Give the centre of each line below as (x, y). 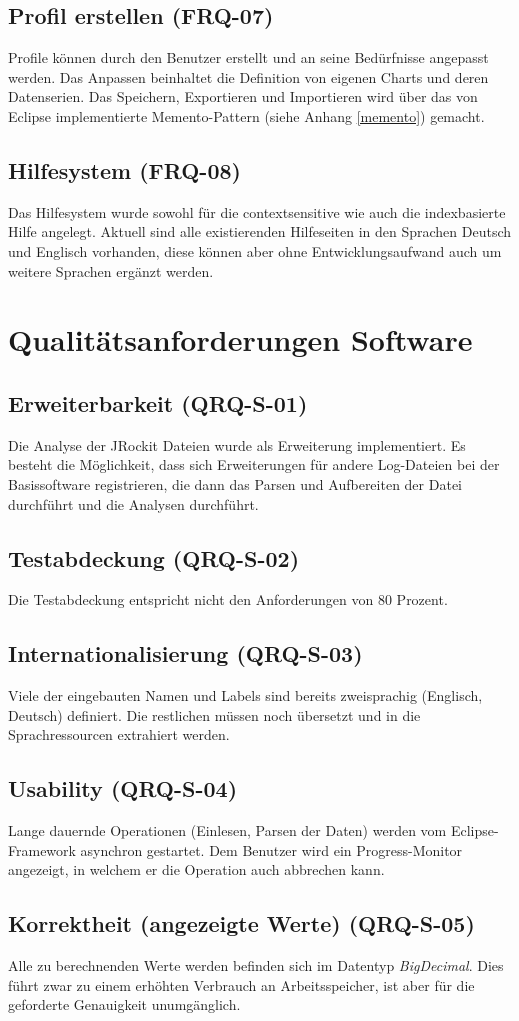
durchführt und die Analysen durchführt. (133, 503)
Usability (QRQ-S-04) (123, 788)
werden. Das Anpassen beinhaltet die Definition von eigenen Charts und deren (248, 76)
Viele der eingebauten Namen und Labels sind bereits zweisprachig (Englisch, (245, 695)
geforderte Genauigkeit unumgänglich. (124, 1004)
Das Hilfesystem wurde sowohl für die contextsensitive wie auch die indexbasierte (257, 211)
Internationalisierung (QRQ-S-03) (185, 653)
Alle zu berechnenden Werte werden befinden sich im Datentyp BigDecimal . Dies (256, 965)
